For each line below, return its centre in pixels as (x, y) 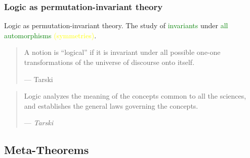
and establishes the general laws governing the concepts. (111, 105)
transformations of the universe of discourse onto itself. (109, 62)
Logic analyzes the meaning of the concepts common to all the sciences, (135, 96)
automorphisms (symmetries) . (50, 35)
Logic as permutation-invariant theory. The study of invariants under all (116, 25)
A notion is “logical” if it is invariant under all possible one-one (122, 52)
